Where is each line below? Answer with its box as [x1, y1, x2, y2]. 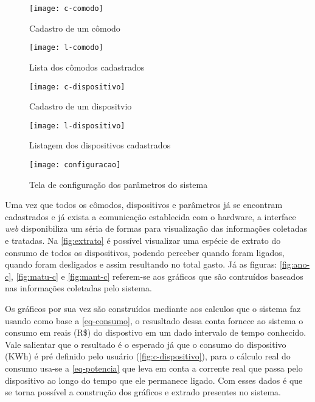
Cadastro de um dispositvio [29, 100, 132, 113]
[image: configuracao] [29, 161, 121, 169]
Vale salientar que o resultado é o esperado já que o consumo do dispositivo [5, 338, 286, 350]
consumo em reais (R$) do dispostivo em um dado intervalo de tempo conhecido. [5, 326, 306, 339]
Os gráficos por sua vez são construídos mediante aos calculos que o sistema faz [5, 302, 301, 314]
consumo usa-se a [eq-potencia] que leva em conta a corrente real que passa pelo [5, 361, 303, 374]
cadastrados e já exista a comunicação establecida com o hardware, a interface [5, 210, 296, 223]
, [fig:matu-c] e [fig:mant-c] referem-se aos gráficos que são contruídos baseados [11, 269, 303, 282]
